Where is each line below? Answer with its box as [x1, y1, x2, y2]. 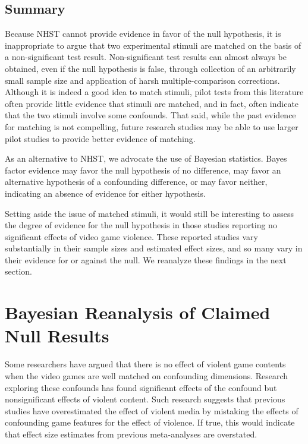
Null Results [5, 323, 109, 348]
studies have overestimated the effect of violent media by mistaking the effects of [5, 404, 298, 417]
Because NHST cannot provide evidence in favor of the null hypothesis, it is [5, 27, 281, 40]
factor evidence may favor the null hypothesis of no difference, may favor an [5, 163, 281, 176]
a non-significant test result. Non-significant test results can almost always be [5, 51, 287, 63]
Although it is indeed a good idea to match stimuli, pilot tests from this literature [5, 86, 304, 98]
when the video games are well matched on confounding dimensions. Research [5, 369, 288, 382]
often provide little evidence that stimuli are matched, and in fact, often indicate [5, 97, 299, 109]
